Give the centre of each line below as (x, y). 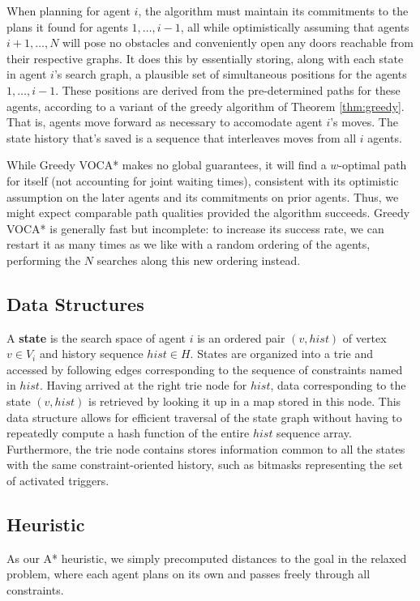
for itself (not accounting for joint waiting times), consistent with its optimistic (203, 180)
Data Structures (75, 303)
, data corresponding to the (338, 385)
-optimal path (373, 165)
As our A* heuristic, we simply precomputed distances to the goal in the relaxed (207, 558)
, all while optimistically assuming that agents (295, 26)
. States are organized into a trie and (281, 354)
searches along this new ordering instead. (199, 260)
